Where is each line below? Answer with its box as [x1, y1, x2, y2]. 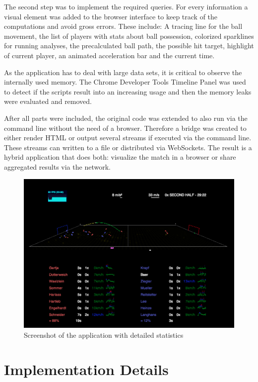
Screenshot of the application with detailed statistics [24, 329, 184, 340]
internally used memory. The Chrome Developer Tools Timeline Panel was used [4, 77, 246, 87]
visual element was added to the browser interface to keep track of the [4, 11, 218, 21]
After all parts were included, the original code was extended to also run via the [4, 112, 248, 123]
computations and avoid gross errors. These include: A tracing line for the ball [4, 21, 243, 31]
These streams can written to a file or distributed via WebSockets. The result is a [4, 142, 252, 152]
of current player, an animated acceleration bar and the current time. [4, 50, 215, 60]
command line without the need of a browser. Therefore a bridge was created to [4, 122, 247, 133]
